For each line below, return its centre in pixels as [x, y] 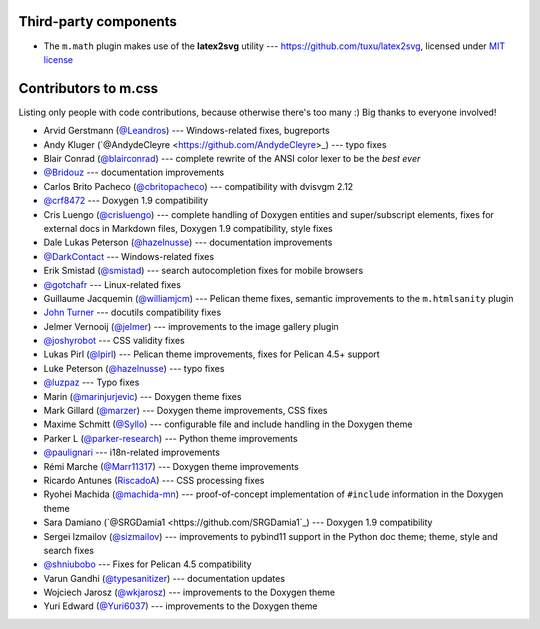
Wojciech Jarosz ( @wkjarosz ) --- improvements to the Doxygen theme [189, 592]
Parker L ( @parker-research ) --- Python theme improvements [171, 438]
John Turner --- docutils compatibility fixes [132, 312]
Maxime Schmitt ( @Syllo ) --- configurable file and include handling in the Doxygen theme [228, 424]
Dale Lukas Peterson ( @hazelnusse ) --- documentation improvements [188, 242]
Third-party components [97, 21]
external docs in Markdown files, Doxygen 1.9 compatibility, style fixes [188, 228]
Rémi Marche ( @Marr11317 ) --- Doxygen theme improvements [171, 466]
